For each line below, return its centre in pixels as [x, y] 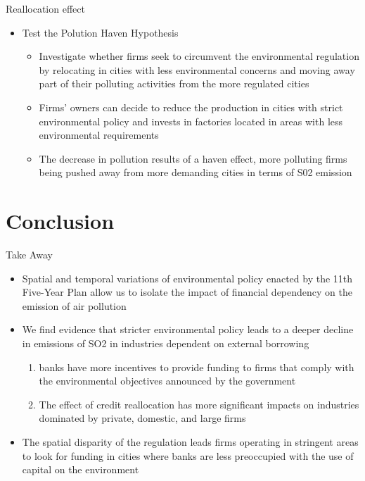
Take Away [29, 255]
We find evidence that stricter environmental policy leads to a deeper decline [188, 329]
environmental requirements [99, 135]
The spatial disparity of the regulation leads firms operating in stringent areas [190, 442]
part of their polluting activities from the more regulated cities [174, 83]
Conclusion [60, 221]
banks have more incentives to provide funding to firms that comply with [197, 367]
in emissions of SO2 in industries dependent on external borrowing [166, 343]
